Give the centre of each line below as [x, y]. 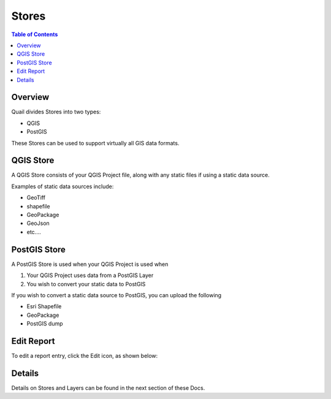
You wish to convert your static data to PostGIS [86, 284]
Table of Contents [35, 34]
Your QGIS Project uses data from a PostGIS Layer [90, 275]
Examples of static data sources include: [63, 186]
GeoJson [38, 223]
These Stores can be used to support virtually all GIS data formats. [95, 143]
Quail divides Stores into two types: [56, 112]
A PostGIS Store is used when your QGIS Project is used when [90, 264]
